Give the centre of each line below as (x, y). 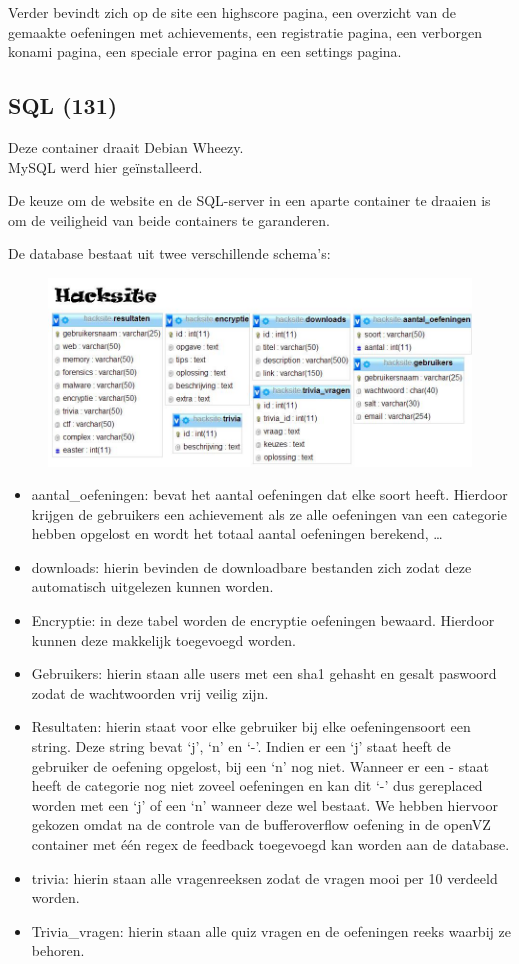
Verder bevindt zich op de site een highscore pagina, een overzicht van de (232, 12)
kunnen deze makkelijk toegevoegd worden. (163, 639)
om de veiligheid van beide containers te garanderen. (169, 219)
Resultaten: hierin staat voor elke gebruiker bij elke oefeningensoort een (251, 726)
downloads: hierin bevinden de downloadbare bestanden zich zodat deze (251, 566)
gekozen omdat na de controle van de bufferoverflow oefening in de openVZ (261, 824)
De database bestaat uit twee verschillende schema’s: (169, 253)
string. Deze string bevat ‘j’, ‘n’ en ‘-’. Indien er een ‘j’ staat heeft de (241, 746)
